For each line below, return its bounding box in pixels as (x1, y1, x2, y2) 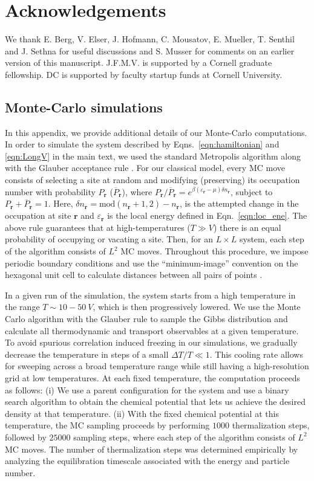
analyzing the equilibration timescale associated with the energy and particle (5, 454, 290, 467)
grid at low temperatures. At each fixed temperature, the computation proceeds (5, 371, 301, 384)
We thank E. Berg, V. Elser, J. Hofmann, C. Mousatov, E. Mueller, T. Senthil (5, 33, 295, 45)
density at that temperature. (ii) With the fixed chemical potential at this (5, 407, 279, 419)
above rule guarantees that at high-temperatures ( (5, 221, 191, 233)
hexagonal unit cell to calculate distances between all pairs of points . (5, 268, 263, 281)
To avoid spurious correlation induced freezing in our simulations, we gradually (5, 336, 298, 349)
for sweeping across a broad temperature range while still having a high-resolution (5, 360, 309, 372)
